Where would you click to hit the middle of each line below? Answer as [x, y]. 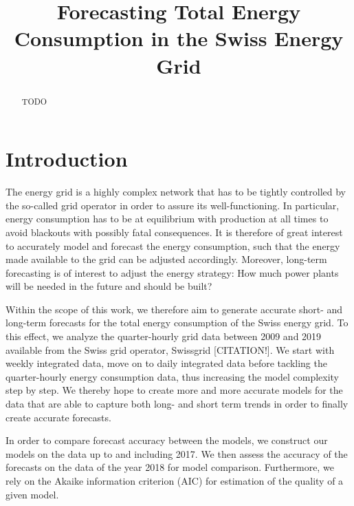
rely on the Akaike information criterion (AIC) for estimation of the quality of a [175, 481]
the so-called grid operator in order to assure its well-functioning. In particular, [173, 205]
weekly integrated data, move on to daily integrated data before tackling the [166, 363]
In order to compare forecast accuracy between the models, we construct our [167, 440]
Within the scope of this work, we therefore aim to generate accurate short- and [174, 309]
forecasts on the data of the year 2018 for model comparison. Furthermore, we [170, 467]
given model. [32, 494]
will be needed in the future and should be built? [109, 286]
